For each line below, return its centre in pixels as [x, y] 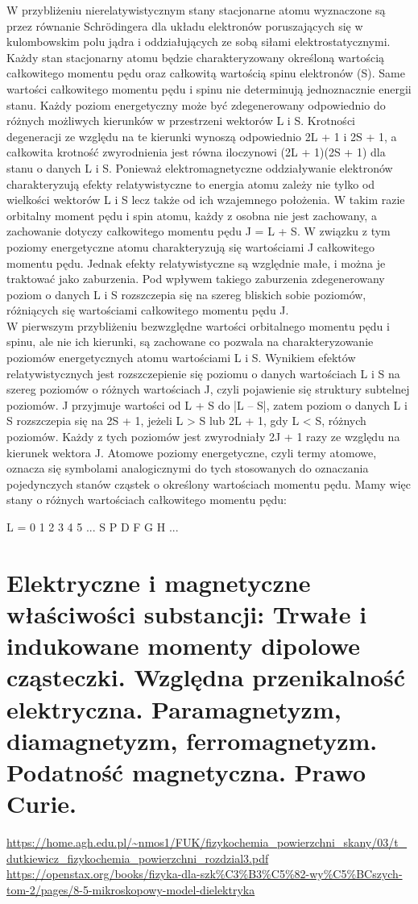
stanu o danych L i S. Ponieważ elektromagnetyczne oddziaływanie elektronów [200, 167]
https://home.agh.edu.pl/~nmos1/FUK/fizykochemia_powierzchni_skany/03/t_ [207, 842]
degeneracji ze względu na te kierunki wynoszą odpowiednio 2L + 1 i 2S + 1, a [202, 136]
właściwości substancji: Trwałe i [187, 613]
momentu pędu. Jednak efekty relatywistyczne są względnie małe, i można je [196, 262]
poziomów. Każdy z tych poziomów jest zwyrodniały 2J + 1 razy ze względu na [203, 437]
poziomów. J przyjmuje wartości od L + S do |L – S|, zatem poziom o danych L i [207, 404]
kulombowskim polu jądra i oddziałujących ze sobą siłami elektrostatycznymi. [199, 42]
